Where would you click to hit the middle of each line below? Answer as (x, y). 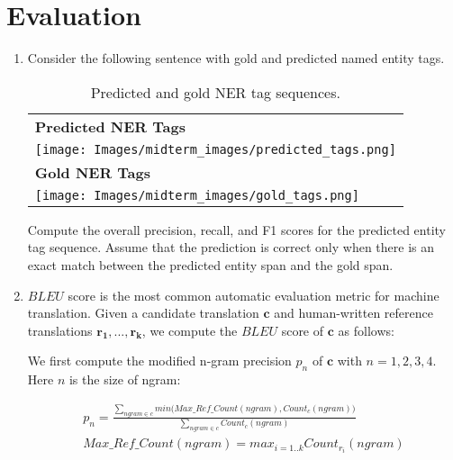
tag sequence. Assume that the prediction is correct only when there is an (231, 247)
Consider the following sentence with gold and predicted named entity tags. (236, 58)
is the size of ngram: (125, 379)
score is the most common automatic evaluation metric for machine (254, 295)
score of (303, 330)
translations (60, 330)
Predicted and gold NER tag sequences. (215, 92)
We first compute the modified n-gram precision (159, 361)
